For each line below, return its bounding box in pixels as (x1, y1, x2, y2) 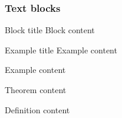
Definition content (5, 103, 70, 116)
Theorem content (5, 84, 67, 95)
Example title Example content (5, 43, 117, 56)
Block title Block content (5, 24, 95, 36)
